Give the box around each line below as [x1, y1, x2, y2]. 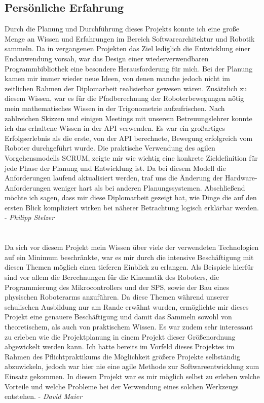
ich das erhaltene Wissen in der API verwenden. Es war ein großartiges [5, 123, 225, 133]
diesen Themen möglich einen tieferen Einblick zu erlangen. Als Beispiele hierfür [5, 262, 254, 272]
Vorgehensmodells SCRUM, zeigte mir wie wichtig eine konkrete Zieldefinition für [5, 152, 258, 163]
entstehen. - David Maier [5, 391, 82, 401]
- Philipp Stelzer [5, 212, 55, 223]
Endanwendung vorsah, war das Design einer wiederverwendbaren [5, 53, 209, 63]
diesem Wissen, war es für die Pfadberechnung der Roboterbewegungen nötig [5, 93, 244, 103]
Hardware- [224, 172, 257, 183]
